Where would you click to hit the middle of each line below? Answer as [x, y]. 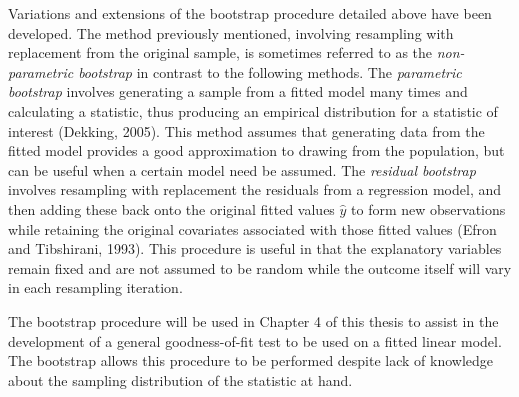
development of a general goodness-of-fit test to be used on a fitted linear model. [255, 340]
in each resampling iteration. [95, 287]
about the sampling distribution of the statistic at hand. [180, 379]
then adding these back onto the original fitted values [171, 208]
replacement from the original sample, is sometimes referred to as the [220, 52]
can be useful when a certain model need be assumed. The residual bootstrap [242, 169]
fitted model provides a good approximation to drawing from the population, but [256, 150]
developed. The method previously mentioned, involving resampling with [231, 32]
